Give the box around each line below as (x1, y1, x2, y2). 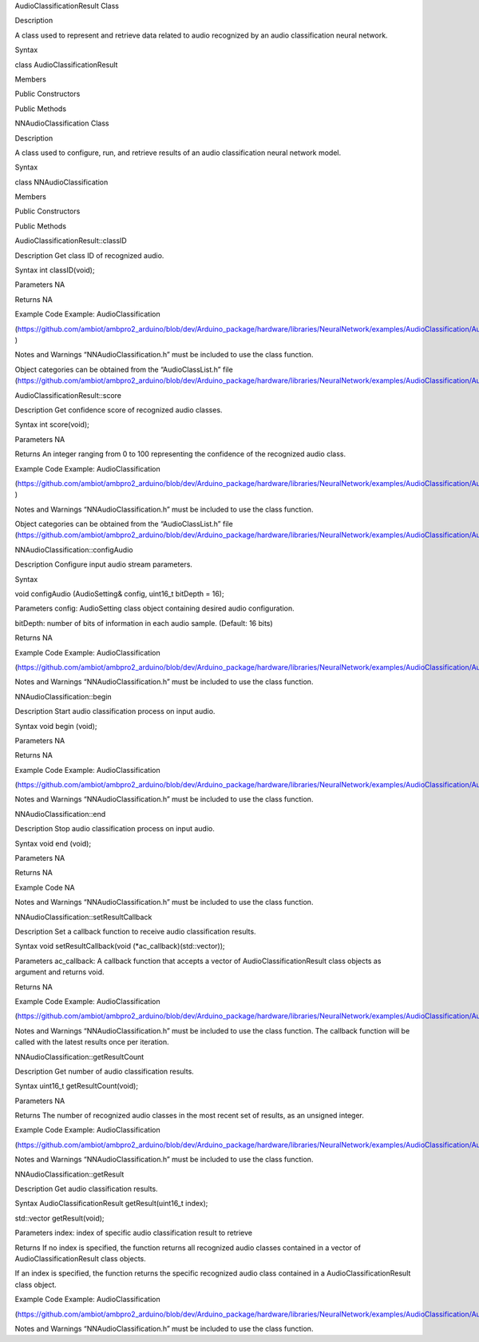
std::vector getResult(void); (14, 1213, 105, 1223)
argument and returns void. (14, 967, 105, 977)
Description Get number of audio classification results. (14, 1066, 195, 1076)
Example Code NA (14, 882, 75, 892)
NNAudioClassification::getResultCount (14, 1052, 144, 1061)
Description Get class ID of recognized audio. (14, 250, 164, 260)
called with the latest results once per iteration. (14, 1037, 169, 1047)
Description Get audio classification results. (14, 1184, 159, 1194)
